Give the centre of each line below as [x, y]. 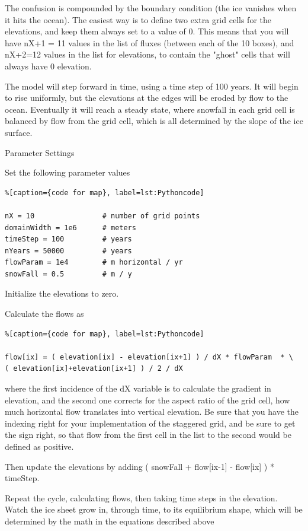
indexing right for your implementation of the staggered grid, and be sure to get [150, 423]
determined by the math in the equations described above [110, 521]
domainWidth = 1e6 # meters [70, 228]
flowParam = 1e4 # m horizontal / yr [94, 263]
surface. [19, 132]
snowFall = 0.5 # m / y [68, 274]
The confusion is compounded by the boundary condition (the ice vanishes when [151, 8]
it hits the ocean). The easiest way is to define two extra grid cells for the [138, 19]
